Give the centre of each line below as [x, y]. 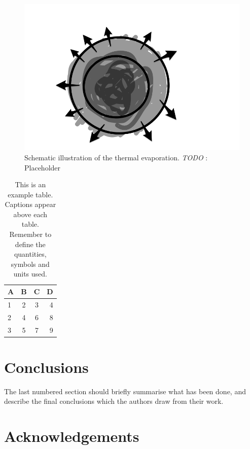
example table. [30, 194]
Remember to [30, 234]
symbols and [30, 264]
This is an [30, 184]
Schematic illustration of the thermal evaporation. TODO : [116, 157]
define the [30, 244]
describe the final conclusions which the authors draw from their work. [114, 401]
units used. [30, 274]
